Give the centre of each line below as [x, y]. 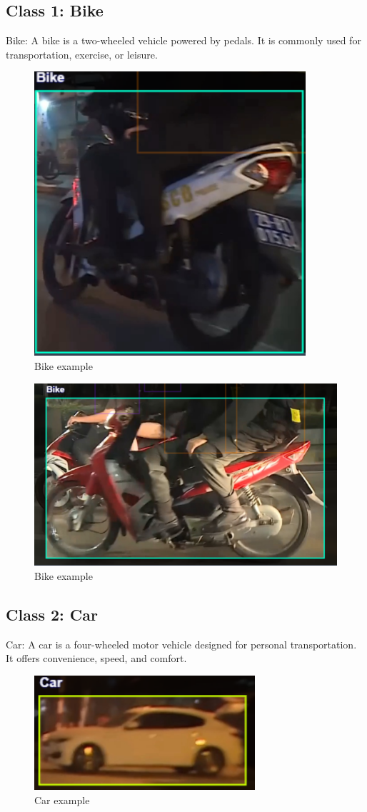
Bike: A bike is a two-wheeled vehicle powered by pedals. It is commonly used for [183, 40]
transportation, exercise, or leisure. [82, 54]
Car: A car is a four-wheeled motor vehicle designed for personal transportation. [181, 644]
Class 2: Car [52, 614]
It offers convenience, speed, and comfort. [96, 658]
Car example [62, 800]
